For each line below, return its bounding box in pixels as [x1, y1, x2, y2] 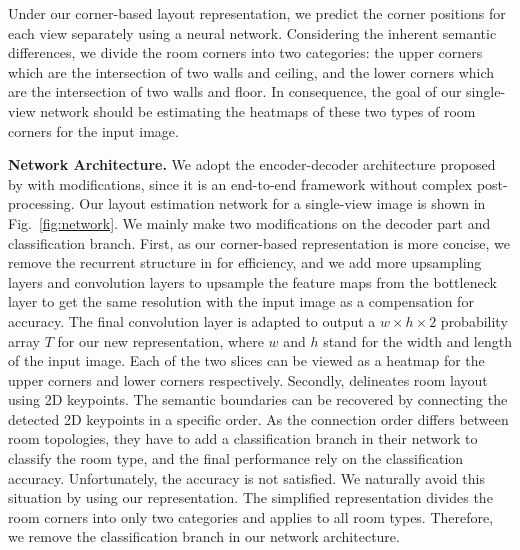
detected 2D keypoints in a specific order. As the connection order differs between [8, 408, 509, 429]
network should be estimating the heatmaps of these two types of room [40, 100, 476, 121]
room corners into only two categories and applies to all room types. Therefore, [8, 506, 494, 527]
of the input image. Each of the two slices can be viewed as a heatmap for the [8, 350, 485, 371]
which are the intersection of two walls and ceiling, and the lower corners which [8, 61, 495, 82]
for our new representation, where [57, 330, 264, 351]
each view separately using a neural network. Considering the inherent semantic [8, 22, 497, 43]
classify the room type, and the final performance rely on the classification [8, 448, 464, 469]
